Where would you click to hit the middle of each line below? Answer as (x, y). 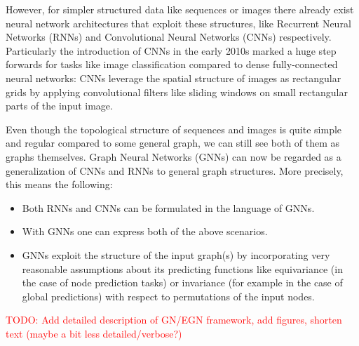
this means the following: (59, 184)
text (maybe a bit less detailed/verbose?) (94, 333)
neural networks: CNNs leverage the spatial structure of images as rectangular (174, 78)
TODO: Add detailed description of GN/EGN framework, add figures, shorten (174, 320)
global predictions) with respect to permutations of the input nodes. (168, 296)
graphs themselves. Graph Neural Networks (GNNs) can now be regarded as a (174, 156)
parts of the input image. (59, 106)
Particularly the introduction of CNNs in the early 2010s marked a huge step (171, 50)
